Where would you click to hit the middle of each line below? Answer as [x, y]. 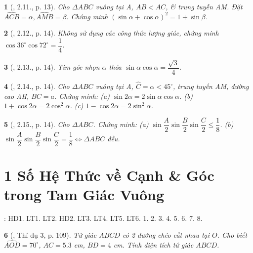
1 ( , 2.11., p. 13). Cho [37, 6]
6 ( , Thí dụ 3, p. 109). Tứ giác [50, 234]
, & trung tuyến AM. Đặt [204, 6]
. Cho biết [232, 234]
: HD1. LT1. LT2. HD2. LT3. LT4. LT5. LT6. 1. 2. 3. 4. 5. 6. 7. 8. [103, 218]
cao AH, [17, 96]
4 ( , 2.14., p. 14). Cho [37, 86]
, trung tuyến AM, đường [211, 86]
